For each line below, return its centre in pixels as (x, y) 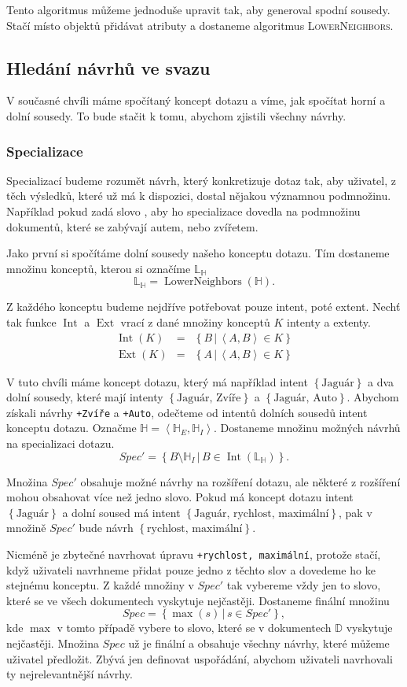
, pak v (356, 512)
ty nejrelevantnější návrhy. (70, 674)
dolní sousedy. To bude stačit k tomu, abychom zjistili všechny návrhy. (176, 115)
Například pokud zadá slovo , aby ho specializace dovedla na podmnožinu (183, 211)
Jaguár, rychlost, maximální (261, 513)
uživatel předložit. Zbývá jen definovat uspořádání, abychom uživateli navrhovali (200, 658)
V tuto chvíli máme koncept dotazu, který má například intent (157, 381)
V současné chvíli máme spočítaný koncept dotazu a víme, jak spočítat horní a (196, 100)
